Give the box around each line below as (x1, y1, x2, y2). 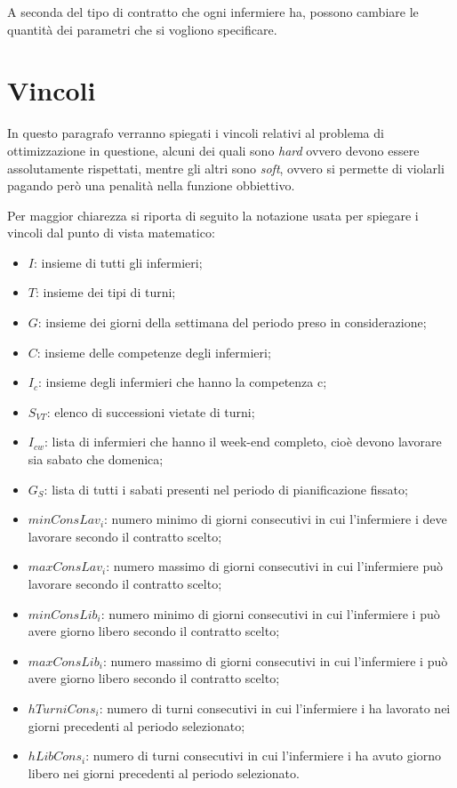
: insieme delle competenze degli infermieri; (36, 342, 271, 361)
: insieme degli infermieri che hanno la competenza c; (38, 373, 327, 391)
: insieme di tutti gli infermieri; (33, 253, 203, 271)
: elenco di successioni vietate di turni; (46, 402, 255, 421)
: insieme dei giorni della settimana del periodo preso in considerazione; (37, 313, 427, 332)
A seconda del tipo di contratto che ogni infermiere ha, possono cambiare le (7, 3, 419, 20)
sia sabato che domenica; (28, 450, 164, 469)
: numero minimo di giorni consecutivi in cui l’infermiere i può (100, 604, 440, 623)
